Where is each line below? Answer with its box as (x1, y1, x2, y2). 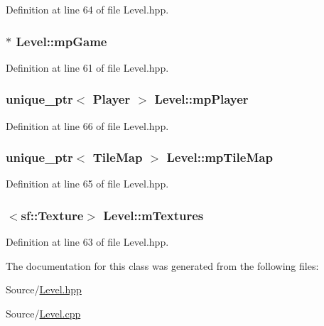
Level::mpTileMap (166, 148, 273, 166)
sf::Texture (21, 206, 84, 224)
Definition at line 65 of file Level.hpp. (6, 176, 169, 191)
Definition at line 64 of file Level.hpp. (6, 2, 169, 16)
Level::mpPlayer (154, 90, 249, 108)
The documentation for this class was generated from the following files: (6, 258, 319, 273)
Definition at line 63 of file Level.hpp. (6, 234, 169, 249)
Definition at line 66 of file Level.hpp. (6, 118, 169, 133)
